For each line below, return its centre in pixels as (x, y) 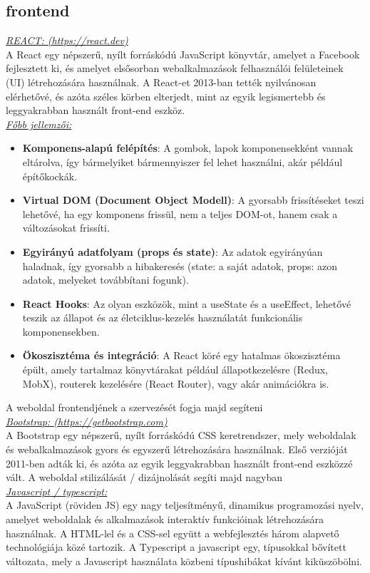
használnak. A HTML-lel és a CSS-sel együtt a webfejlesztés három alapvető (173, 533)
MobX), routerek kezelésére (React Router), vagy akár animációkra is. (176, 383)
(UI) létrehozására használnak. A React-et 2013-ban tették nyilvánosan (161, 82)
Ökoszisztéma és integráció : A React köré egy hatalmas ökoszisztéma (181, 355)
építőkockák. (50, 176)
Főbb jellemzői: (39, 124)
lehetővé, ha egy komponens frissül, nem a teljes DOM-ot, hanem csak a (180, 213)
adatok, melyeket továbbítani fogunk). (106, 280)
